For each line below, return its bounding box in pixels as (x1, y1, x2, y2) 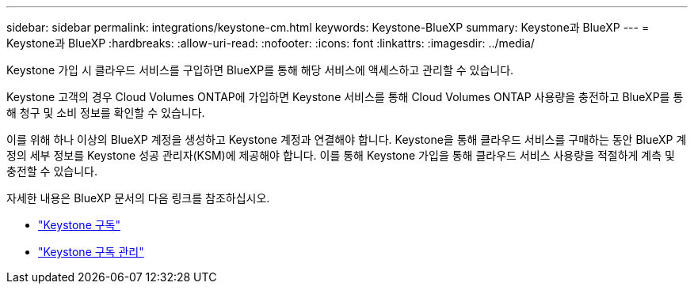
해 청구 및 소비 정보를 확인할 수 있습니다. (6, 106, 205, 119)
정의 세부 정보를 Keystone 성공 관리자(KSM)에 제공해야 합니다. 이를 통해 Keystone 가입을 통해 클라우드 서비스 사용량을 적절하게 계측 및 (6, 149, 675, 162)
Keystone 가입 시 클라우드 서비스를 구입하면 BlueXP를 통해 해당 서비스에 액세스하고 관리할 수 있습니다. (6, 63, 514, 77)
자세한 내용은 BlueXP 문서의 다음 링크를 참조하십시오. (6, 191, 270, 205)
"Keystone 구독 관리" (38, 245, 144, 258)
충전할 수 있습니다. (6, 164, 97, 178)
